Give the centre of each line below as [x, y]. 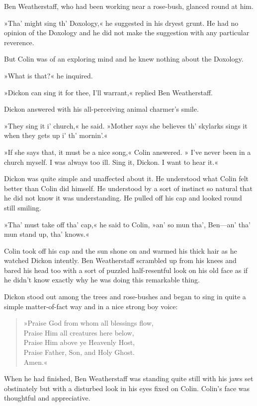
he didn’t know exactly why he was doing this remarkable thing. [102, 280]
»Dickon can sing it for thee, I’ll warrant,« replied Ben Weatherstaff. [108, 92]
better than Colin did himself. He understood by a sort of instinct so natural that [128, 188]
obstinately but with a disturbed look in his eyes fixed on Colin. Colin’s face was [127, 388]
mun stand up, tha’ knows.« [47, 234]
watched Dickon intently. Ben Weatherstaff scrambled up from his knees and [120, 260]
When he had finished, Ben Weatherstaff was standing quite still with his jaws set [129, 378]
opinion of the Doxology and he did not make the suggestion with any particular [127, 33]
